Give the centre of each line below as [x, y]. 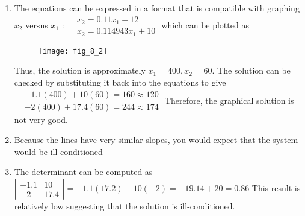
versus [37, 24]
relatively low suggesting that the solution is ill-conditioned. [125, 206]
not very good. [41, 119]
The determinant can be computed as [83, 172]
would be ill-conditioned [58, 151]
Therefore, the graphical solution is [229, 100]
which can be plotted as [205, 24]
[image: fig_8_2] [73, 51]
